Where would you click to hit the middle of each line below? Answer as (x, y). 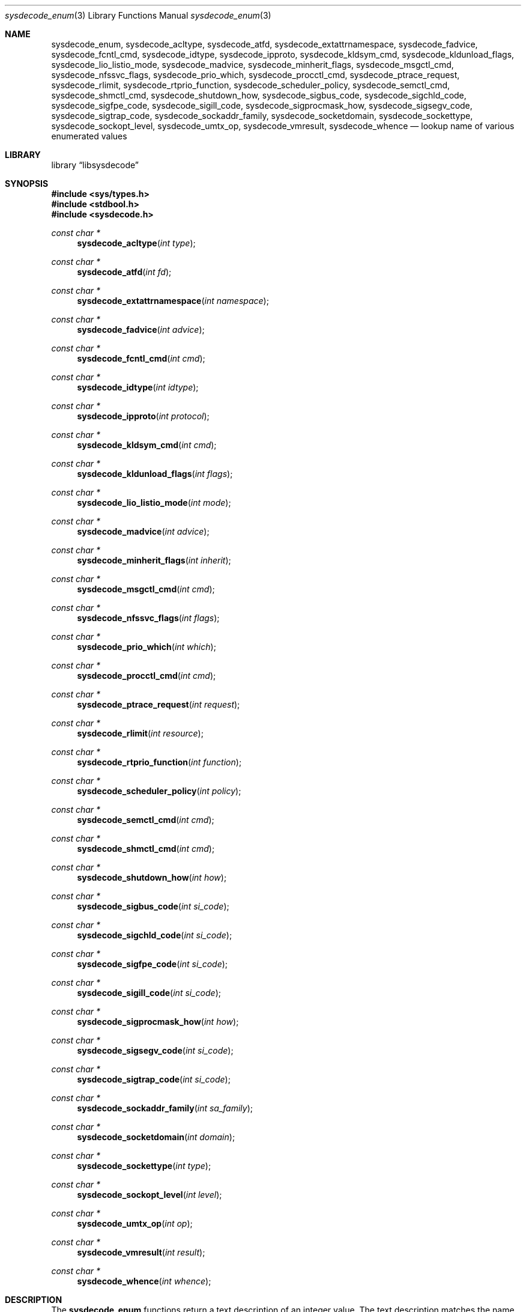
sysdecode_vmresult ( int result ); (141, 1252)
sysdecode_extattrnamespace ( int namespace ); (173, 301)
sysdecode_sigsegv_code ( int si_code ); (155, 1050)
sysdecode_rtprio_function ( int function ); (159, 762)
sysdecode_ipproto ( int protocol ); (143, 416)
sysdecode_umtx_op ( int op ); (135, 1223)
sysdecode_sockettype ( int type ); (144, 1166)
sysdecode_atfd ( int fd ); (124, 272)
